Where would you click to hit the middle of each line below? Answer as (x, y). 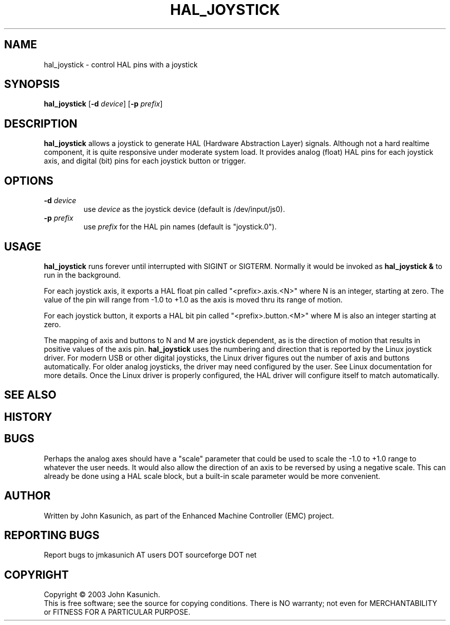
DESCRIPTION (41, 123)
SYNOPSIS (32, 84)
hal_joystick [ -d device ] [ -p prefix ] (103, 104)
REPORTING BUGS (52, 535)
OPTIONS (29, 181)
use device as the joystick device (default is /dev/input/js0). (184, 209)
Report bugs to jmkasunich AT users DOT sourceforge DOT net (150, 555)
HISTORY (28, 417)
